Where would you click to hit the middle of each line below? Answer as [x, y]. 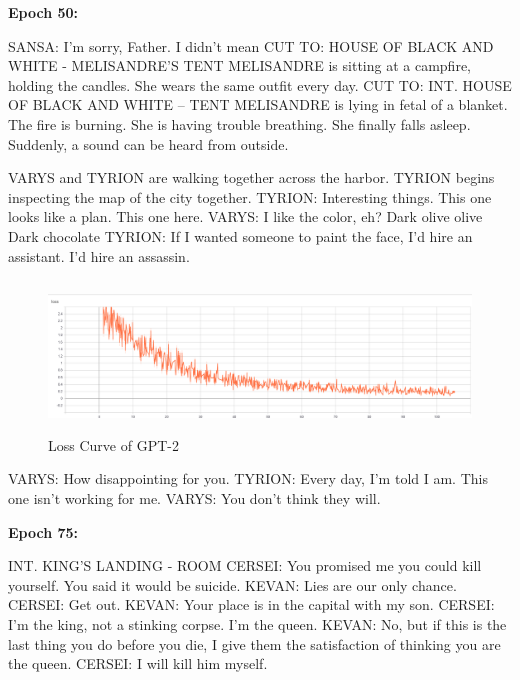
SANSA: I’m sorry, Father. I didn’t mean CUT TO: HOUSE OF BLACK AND [251, 45]
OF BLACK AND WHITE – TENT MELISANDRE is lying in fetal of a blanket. [258, 104]
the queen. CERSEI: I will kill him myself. [138, 663]
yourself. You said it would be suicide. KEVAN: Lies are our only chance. [232, 584]
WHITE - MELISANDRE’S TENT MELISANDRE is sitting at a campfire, [239, 65]
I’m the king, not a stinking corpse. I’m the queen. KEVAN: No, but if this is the [257, 624]
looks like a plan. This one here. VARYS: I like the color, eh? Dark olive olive [245, 216]
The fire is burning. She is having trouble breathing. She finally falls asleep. [239, 123]
